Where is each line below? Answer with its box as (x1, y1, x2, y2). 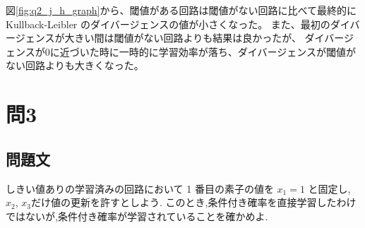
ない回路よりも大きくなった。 (6, 58, 144, 73)
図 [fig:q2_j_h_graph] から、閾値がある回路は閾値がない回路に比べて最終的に (6, 3, 357, 17)
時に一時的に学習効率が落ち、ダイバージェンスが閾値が (99, 44, 356, 59)
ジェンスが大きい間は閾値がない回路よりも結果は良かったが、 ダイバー (15, 30, 344, 45)
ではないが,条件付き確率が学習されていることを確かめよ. (6, 208, 268, 223)
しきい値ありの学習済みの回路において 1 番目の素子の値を (6, 181, 274, 196)
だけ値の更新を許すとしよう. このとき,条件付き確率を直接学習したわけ (30, 195, 357, 210)
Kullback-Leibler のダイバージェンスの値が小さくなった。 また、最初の (6, 16, 330, 31)
